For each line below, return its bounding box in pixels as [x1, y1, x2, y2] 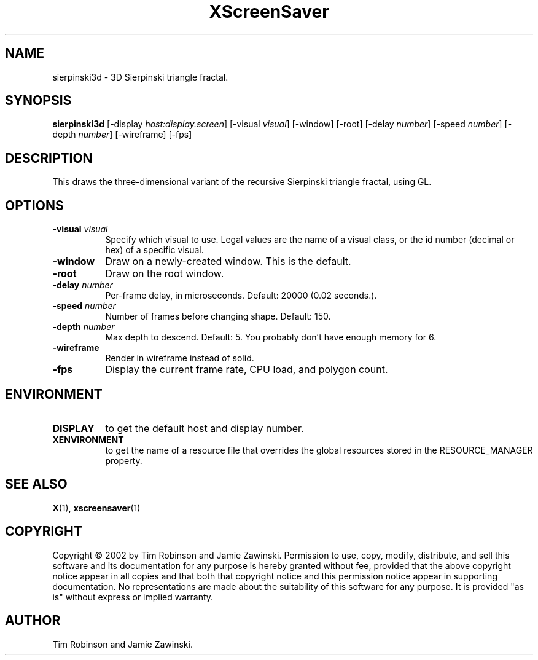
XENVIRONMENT [52, 434, 124, 445]
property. [105, 455, 142, 466]
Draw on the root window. [105, 267, 224, 280]
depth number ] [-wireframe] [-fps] [52, 129, 192, 140]
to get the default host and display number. [105, 422, 304, 434]
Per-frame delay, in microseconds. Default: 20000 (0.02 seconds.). [105, 290, 377, 301]
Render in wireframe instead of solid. [105, 353, 254, 364]
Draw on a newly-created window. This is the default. [105, 255, 351, 268]
